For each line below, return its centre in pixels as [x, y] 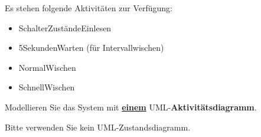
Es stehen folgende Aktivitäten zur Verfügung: [89, 8]
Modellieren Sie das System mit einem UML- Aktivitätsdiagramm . [131, 107]
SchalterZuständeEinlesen [65, 27]
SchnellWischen [47, 87]
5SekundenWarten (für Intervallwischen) [91, 48]
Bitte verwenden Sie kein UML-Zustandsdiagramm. [98, 127]
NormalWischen [47, 67]
